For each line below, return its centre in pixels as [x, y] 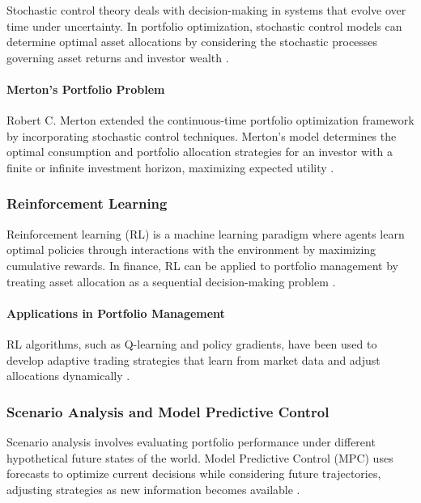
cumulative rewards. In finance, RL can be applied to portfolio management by [202, 265]
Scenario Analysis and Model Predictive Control [168, 411]
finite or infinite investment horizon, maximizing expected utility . [170, 167]
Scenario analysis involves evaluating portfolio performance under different [191, 441]
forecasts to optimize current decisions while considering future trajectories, [194, 473]
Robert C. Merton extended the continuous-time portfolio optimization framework [210, 120]
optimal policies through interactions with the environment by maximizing [191, 249]
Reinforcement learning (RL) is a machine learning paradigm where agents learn [206, 233]
